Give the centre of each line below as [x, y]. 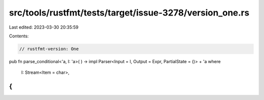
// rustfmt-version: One [49, 49]
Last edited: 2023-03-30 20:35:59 [44, 27]
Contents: [19, 36]
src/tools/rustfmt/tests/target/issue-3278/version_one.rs [129, 13]
